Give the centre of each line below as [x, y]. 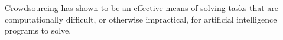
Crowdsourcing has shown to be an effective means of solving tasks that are [141, 8]
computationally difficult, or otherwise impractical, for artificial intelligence [141, 19]
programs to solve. [38, 30]
